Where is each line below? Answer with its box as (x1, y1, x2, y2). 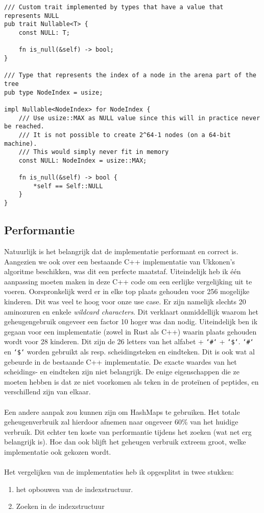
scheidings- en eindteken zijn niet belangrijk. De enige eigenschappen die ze (4, 366, 239, 377)
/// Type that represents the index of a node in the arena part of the (4, 72, 256, 79)
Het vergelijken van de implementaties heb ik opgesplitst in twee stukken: (4, 466, 234, 477)
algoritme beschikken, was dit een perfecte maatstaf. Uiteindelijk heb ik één (4, 266, 241, 277)
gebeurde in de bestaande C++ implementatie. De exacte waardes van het (4, 356, 237, 367)
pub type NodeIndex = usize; (4, 88, 103, 96)
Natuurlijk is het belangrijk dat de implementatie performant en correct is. (4, 246, 238, 256)
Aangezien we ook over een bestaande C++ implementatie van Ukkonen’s (4, 256, 235, 266)
